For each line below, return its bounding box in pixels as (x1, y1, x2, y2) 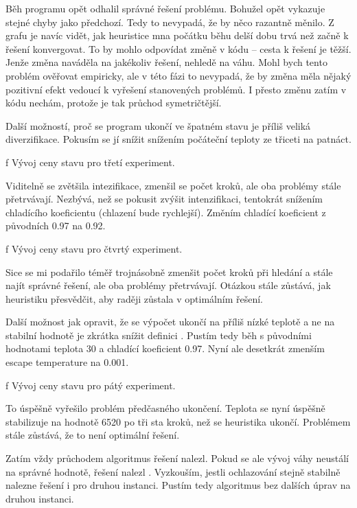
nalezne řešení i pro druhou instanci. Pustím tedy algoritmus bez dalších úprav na (5, 478, 351, 492)
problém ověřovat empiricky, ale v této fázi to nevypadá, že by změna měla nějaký (5, 68, 352, 82)
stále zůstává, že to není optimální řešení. (5, 428, 180, 442)
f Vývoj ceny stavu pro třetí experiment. (5, 154, 175, 169)
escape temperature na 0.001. (5, 355, 129, 369)
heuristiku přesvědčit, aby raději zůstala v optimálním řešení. (5, 291, 263, 305)
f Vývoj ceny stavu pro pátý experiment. (5, 378, 176, 392)
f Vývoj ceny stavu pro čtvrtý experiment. (5, 241, 183, 255)
